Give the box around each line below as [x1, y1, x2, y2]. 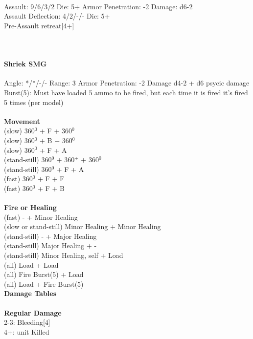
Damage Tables [4, 288, 57, 298]
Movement [4, 116, 40, 126]
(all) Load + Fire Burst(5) [4, 278, 84, 289]
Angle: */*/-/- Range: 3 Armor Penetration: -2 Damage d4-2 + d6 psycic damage [4, 78, 250, 88]
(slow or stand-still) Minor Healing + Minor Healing [4, 221, 161, 232]
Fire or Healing [4, 202, 57, 212]
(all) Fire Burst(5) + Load [4, 269, 84, 279]
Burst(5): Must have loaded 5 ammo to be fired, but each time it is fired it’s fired [4, 87, 248, 97]
